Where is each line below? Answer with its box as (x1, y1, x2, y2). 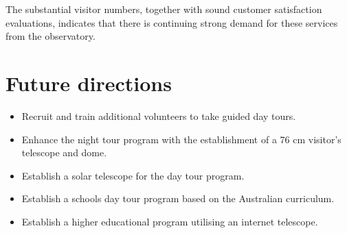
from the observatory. (5, 29, 96, 43)
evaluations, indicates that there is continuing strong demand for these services (5, 15, 338, 29)
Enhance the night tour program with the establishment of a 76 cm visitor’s (21, 132, 342, 146)
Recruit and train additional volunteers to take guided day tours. (21, 108, 296, 123)
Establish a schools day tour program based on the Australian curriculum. (21, 191, 335, 206)
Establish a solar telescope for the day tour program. (21, 168, 245, 182)
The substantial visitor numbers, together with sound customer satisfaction (5, 2, 322, 16)
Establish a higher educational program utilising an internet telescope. (21, 214, 318, 228)
